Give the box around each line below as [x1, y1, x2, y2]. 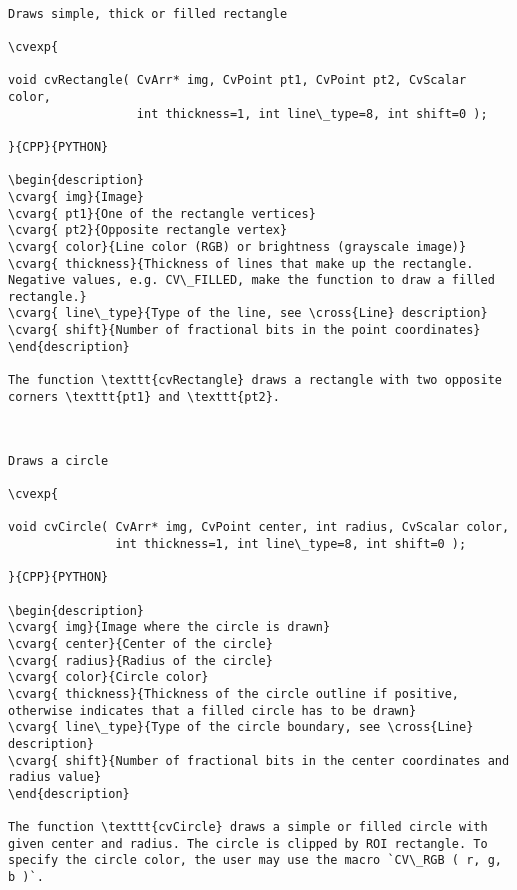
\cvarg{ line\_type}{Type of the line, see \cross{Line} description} [8, 306, 488, 321]
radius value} [8, 770, 102, 785]
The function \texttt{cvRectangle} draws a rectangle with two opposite [8, 373, 502, 388]
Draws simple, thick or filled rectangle [8, 6, 288, 21]
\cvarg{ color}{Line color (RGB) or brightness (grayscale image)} [8, 239, 467, 254]
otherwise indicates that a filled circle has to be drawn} [8, 703, 417, 718]
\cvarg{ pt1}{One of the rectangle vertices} [8, 206, 316, 221]
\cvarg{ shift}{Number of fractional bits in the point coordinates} [8, 323, 481, 338]
